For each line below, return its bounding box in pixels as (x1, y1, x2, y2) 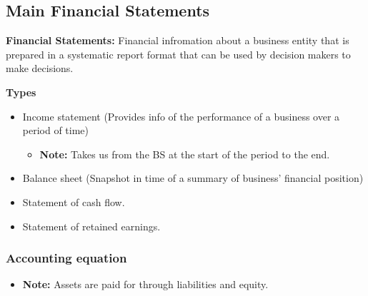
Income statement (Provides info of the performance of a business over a (22, 108, 340, 123)
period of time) (22, 123, 89, 138)
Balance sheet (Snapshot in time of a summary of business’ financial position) (22, 170, 364, 185)
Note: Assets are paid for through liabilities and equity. (22, 277, 269, 292)
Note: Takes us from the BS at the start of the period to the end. (39, 146, 330, 161)
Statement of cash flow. (22, 194, 125, 209)
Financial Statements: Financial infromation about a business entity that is (6, 33, 349, 48)
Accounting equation (6, 249, 127, 267)
